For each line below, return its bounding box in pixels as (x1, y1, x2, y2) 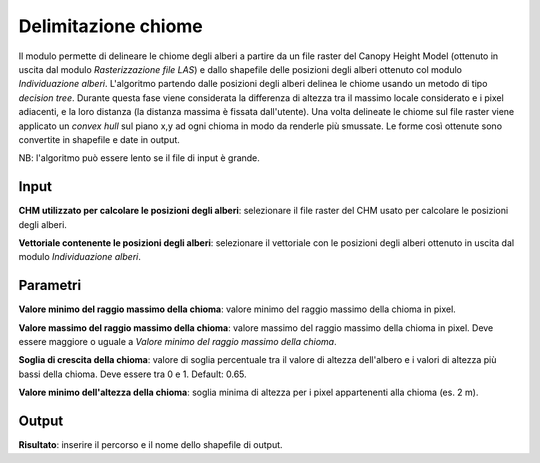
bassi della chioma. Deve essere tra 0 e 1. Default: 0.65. (18, 368, 247, 380)
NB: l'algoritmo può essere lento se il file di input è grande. (18, 152, 260, 164)
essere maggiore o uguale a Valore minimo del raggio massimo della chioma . (18, 336, 337, 348)
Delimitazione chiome (18, 15, 204, 37)
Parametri (18, 277, 82, 294)
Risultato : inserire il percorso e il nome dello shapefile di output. (18, 439, 284, 451)
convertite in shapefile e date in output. (18, 133, 180, 145)
